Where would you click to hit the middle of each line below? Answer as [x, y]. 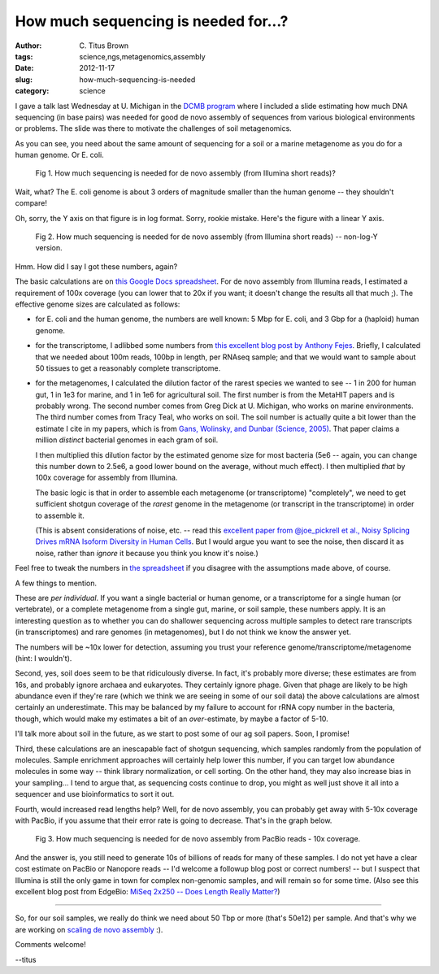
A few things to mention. [56, 583]
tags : [24, 56]
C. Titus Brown [104, 46]
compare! [31, 203]
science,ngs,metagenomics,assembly [143, 56]
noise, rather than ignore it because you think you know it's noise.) [147, 553]
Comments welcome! [50, 945]
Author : [28, 46]
